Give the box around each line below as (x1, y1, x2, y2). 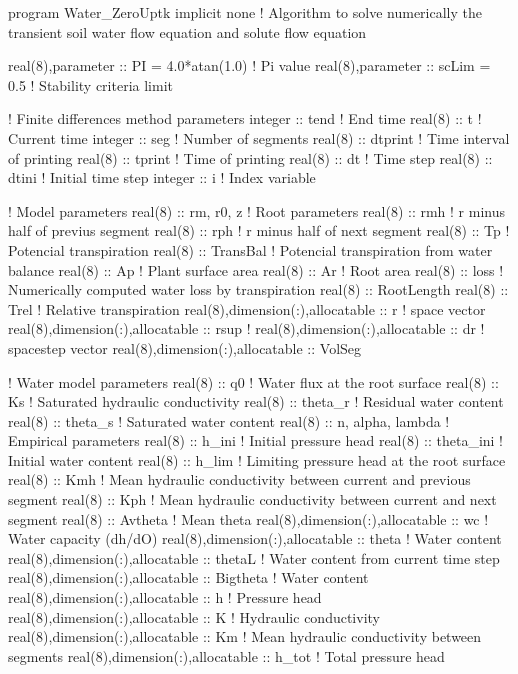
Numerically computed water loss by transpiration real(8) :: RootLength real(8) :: (8, 279, 509, 300)
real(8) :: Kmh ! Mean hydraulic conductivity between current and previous (8, 469, 471, 490)
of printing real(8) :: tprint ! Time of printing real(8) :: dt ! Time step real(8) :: (8, 147, 493, 168)
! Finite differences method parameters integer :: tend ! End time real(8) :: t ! (8, 108, 482, 129)
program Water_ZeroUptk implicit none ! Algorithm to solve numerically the (8, 2, 482, 22)
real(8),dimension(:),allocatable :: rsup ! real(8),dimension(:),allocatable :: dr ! (8, 318, 485, 339)
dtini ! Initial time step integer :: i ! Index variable (8, 167, 316, 188)
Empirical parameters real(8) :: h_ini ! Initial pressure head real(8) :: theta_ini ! (8, 430, 504, 451)
